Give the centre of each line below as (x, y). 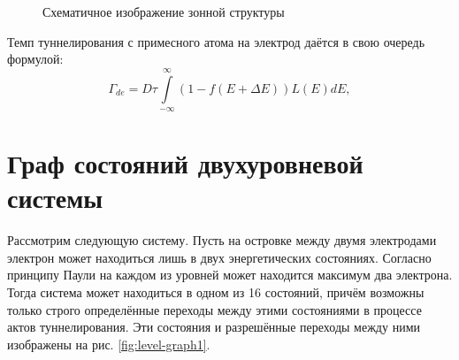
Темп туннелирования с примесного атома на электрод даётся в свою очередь (216, 41)
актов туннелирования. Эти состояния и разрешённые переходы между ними (214, 327)
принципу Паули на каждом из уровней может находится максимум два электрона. (230, 275)
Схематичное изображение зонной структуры (164, 11)
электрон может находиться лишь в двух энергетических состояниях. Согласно (219, 257)
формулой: (35, 59)
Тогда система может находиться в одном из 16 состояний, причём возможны (216, 292)
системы (55, 198)
